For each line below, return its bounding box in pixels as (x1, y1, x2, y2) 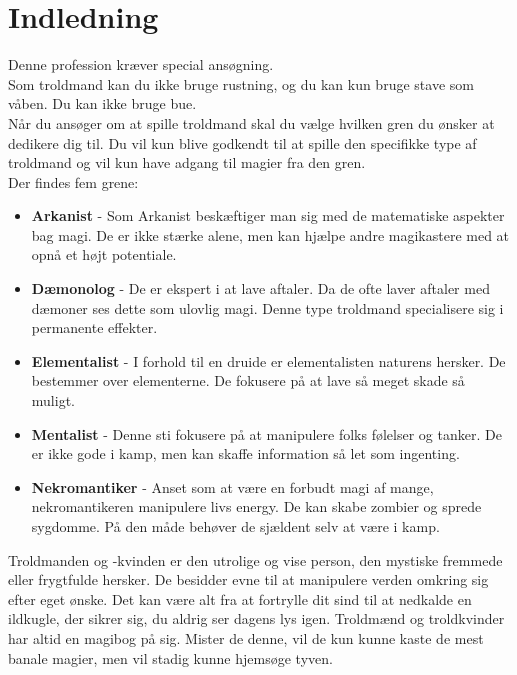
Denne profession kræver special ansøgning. (8, 54, 274, 75)
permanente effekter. (31, 317, 158, 338)
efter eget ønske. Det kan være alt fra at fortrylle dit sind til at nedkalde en (8, 588, 472, 609)
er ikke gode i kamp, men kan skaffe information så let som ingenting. (31, 443, 460, 464)
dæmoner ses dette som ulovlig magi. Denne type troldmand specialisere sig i (31, 297, 504, 318)
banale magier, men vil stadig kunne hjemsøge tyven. (8, 647, 333, 668)
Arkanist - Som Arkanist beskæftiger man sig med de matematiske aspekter (31, 205, 505, 226)
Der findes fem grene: (8, 171, 139, 192)
